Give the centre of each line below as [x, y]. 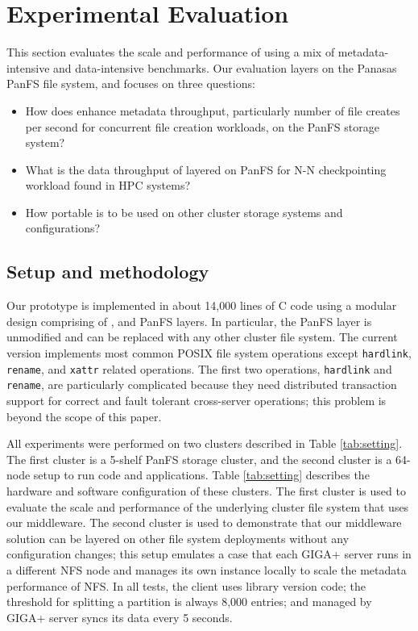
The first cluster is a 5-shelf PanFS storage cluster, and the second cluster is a [199, 459]
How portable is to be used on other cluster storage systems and [184, 212]
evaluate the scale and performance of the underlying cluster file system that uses [208, 506]
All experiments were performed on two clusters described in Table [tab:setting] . [205, 443]
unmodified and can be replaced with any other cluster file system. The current [202, 337]
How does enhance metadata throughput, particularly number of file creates [213, 110]
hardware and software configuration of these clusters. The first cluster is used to [206, 490]
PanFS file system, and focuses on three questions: [131, 84]
